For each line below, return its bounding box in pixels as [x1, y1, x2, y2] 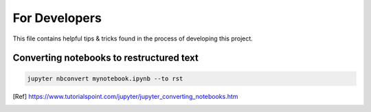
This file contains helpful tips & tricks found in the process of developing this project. [12, 34, 254, 43]
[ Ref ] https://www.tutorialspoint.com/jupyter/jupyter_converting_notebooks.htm [12, 92, 238, 100]
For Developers [12, 10, 102, 25]
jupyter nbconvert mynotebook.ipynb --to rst [27, 74, 183, 82]
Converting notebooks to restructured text [12, 52, 199, 64]
